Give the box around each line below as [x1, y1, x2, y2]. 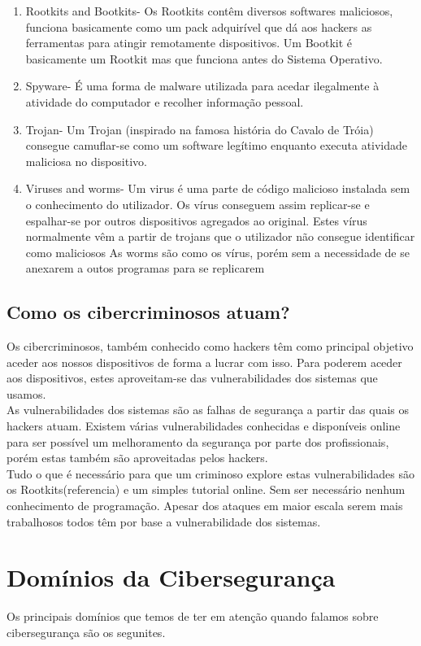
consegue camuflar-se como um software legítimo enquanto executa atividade [25, 137, 408, 154]
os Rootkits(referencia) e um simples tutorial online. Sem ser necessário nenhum [7, 481, 406, 498]
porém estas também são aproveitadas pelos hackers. [7, 449, 268, 466]
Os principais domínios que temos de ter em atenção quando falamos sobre [7, 608, 379, 625]
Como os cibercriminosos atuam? [7, 299, 290, 325]
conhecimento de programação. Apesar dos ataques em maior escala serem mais [7, 497, 403, 514]
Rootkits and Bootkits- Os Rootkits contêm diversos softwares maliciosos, [25, 2, 393, 19]
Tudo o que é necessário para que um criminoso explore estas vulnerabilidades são [7, 465, 414, 482]
